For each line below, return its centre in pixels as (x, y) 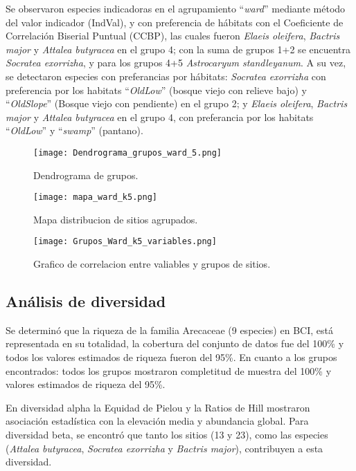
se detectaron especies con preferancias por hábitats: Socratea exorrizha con (166, 76)
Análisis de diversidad (86, 301)
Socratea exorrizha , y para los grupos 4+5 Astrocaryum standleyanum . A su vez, (176, 63)
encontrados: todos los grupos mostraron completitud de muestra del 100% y (169, 370)
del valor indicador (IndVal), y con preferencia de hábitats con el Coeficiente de (175, 22)
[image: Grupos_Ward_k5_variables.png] (125, 242)
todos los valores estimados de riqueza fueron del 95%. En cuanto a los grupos (171, 357)
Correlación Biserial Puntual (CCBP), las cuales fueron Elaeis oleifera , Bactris (173, 36)
